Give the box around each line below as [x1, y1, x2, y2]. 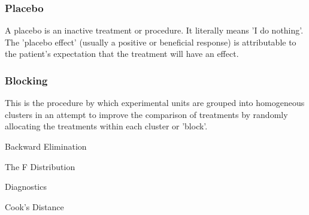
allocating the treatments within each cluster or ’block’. [5, 120, 208, 132]
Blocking [5, 72, 48, 87]
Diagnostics [5, 180, 47, 193]
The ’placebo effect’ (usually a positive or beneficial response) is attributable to [5, 35, 296, 48]
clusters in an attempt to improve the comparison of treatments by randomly [5, 108, 288, 120]
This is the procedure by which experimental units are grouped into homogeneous [5, 96, 305, 109]
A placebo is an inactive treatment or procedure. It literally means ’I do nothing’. [5, 24, 304, 37]
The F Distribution [5, 160, 75, 172]
